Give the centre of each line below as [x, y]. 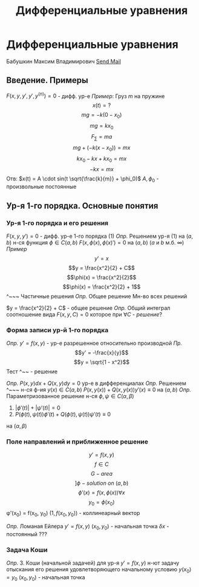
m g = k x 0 [102, 126]
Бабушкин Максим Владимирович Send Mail [64, 61]
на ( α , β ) [17, 426]
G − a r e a [102, 474]
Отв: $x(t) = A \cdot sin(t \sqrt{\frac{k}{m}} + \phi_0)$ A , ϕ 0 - [83, 179]
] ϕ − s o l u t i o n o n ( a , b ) [102, 483]
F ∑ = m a [102, 137]
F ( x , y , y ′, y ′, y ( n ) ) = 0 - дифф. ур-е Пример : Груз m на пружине [86, 96]
